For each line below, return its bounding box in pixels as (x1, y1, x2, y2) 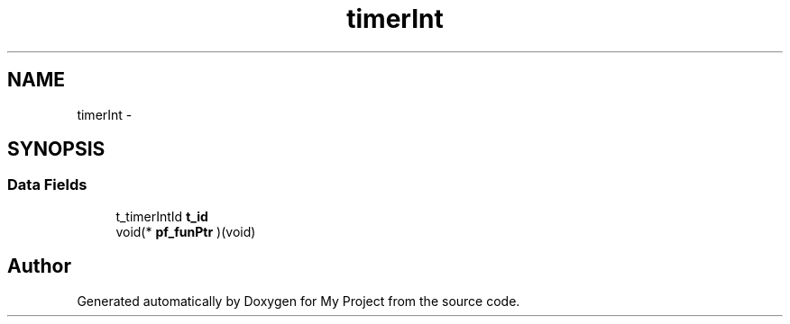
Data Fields (7, 175, 87, 194)
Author (7, 255, 71, 278)
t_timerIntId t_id (115, 208, 208, 224)
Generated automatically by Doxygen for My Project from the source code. (77, 292, 520, 309)
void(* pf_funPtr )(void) (115, 223, 256, 239)
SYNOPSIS (7, 138, 106, 161)
